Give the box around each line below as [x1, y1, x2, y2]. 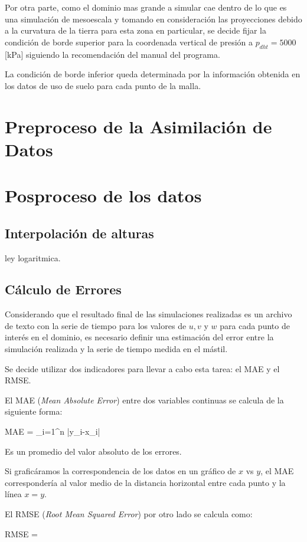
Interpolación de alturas [5, 224, 154, 242]
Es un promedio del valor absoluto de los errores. [5, 445, 182, 457]
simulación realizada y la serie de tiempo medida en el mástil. [5, 343, 228, 355]
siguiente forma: [5, 405, 63, 418]
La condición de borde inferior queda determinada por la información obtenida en [5, 68, 301, 80]
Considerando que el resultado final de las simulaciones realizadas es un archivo [5, 308, 292, 320]
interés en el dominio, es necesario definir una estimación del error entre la [5, 331, 274, 343]
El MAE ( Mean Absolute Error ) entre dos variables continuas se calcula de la [5, 393, 284, 406]
